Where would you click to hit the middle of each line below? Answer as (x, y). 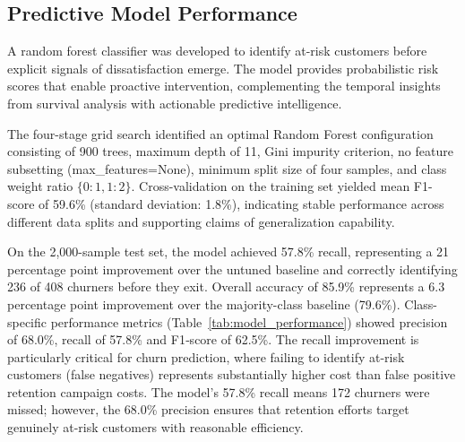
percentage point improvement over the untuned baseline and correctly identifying (232, 269)
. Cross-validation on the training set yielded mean (271, 186)
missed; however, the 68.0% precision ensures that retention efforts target (208, 409)
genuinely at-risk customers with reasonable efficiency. (155, 427)
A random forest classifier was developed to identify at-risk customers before (217, 51)
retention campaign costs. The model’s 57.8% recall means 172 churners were (219, 391)
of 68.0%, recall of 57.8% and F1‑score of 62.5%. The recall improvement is (213, 339)
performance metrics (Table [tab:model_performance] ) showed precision (249, 321)
